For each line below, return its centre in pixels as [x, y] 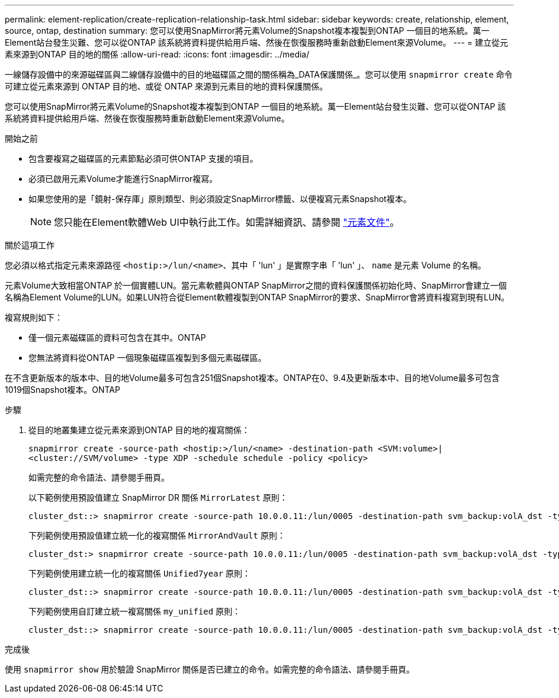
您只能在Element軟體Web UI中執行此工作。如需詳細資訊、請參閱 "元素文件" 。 [227, 222]
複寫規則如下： [34, 317]
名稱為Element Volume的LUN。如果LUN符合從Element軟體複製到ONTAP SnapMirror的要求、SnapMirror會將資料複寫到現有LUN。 [257, 297]
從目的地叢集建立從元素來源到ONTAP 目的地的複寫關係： [139, 430]
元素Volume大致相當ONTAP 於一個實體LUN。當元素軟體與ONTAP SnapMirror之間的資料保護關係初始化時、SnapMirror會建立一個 [256, 285]
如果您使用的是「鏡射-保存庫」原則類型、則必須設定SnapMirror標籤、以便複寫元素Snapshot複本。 [220, 199]
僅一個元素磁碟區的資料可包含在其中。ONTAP [117, 337]
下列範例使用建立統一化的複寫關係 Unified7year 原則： [140, 573]
